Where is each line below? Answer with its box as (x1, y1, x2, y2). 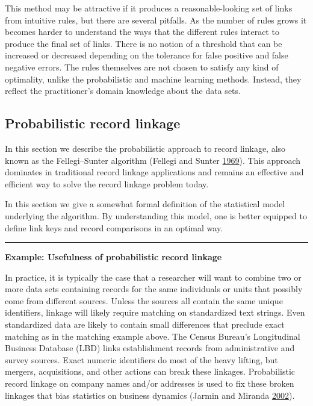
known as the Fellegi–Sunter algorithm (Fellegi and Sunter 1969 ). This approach (5, 154, 301, 166)
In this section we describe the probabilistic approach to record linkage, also (5, 142, 286, 154)
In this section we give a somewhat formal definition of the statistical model (5, 198, 285, 210)
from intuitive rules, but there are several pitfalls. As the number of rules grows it (5, 13, 307, 26)
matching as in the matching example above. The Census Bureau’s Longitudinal (5, 329, 300, 342)
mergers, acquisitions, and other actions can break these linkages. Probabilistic (5, 365, 295, 378)
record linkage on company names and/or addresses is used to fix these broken (5, 377, 294, 390)
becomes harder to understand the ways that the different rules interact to (5, 25, 279, 38)
